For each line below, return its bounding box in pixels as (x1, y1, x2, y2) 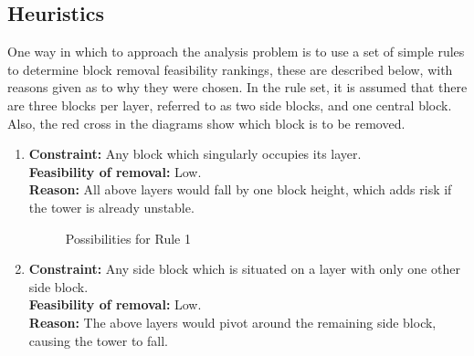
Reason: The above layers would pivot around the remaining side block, (28, 312, 437, 331)
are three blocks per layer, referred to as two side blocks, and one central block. (7, 95, 452, 114)
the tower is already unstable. (28, 197, 195, 216)
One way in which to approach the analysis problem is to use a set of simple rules (7, 42, 465, 61)
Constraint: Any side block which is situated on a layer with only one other (28, 259, 460, 278)
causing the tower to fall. (28, 330, 168, 350)
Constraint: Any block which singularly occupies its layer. (28, 144, 362, 163)
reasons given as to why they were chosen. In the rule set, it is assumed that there (7, 78, 468, 97)
